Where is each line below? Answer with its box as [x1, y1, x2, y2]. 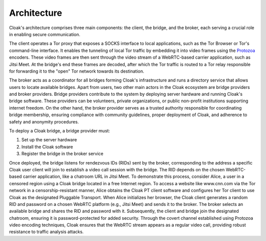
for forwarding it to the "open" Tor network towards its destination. [9, 68, 145, 74]
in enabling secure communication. [9, 31, 81, 37]
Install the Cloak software [21, 144, 73, 150]
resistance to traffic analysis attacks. [9, 229, 84, 235]
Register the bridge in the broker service [21, 151, 103, 157]
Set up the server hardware [21, 137, 77, 143]
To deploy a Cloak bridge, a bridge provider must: [9, 128, 110, 134]
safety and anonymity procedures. [9, 119, 79, 124]
